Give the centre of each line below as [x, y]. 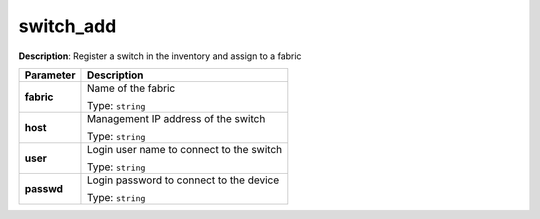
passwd [44, 188]
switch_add [67, 26]
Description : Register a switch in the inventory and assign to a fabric [160, 56]
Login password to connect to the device [183, 180]
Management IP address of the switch [176, 118]
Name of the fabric [131, 88]
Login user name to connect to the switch [184, 149]
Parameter [50, 75]
